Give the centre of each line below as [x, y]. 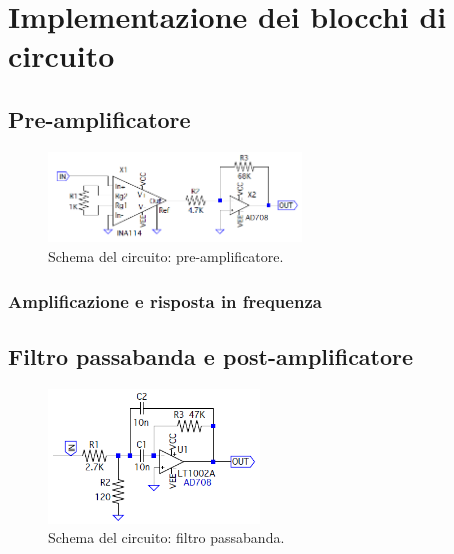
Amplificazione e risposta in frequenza [165, 300]
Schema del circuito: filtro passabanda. [166, 537]
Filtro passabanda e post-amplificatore [211, 355]
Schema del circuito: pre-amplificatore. [166, 256]
